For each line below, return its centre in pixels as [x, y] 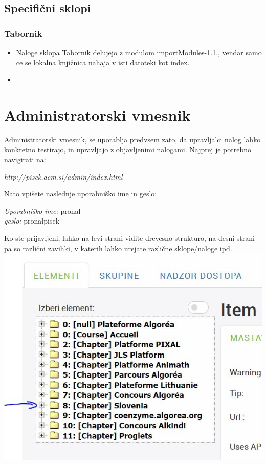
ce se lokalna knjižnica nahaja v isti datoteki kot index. [103, 62]
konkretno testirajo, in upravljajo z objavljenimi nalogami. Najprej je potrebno [128, 149]
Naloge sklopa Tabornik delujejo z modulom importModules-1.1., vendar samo [139, 52]
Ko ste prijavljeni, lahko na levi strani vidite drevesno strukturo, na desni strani [129, 238]
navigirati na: [25, 159]
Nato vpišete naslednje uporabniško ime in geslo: [81, 194]
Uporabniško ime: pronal [42, 211]
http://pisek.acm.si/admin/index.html [63, 176]
